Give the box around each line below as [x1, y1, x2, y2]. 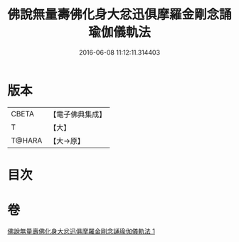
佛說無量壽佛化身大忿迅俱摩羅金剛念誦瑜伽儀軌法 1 [7, 226, 155, 235]
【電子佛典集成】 [49, 109, 107, 119]
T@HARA [11, 136, 43, 145]
